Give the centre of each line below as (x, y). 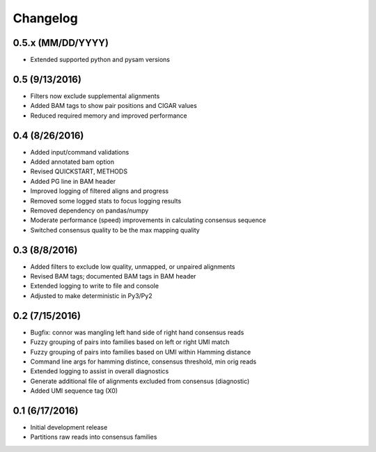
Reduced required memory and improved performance (109, 116)
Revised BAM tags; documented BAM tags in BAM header (113, 276)
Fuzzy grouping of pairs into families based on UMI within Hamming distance (141, 352)
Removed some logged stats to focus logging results (106, 201)
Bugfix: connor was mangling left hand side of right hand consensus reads (137, 332)
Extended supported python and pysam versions (100, 60)
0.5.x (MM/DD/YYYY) (61, 43)
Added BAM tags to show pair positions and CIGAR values (114, 106)
